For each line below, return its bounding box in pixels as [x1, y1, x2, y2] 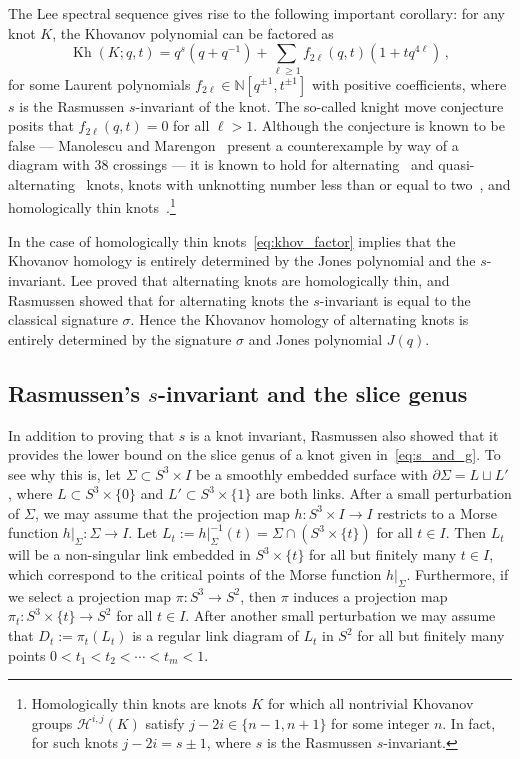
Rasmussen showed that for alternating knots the [8, 289, 309, 310]
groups [31, 712, 73, 733]
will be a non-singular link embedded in [8, 544, 251, 565]
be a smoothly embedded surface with [195, 463, 428, 484]
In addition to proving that [8, 424, 175, 445]
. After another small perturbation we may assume [185, 605, 496, 626]
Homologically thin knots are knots [31, 693, 247, 714]
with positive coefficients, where [311, 73, 507, 94]
